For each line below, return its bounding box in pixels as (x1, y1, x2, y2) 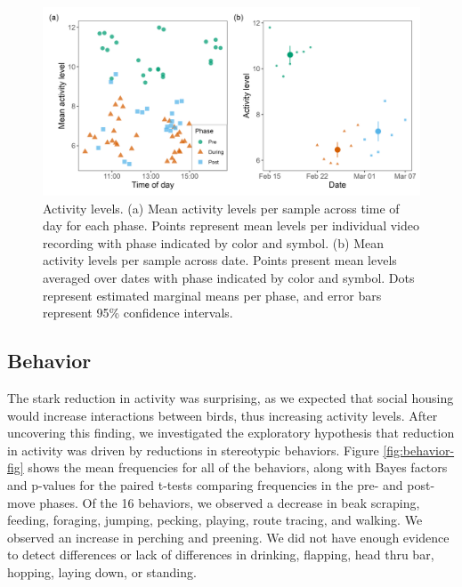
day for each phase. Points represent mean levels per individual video (43, 216, 419, 235)
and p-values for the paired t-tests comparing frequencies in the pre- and (7, 475, 403, 494)
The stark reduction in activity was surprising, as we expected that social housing (7, 388, 454, 406)
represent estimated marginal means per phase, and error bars (43, 285, 382, 304)
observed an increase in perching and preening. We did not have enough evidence (7, 527, 450, 546)
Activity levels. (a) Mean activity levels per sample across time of (43, 198, 400, 217)
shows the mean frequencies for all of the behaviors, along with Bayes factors (28, 458, 448, 477)
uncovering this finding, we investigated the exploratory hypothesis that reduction (7, 423, 455, 442)
